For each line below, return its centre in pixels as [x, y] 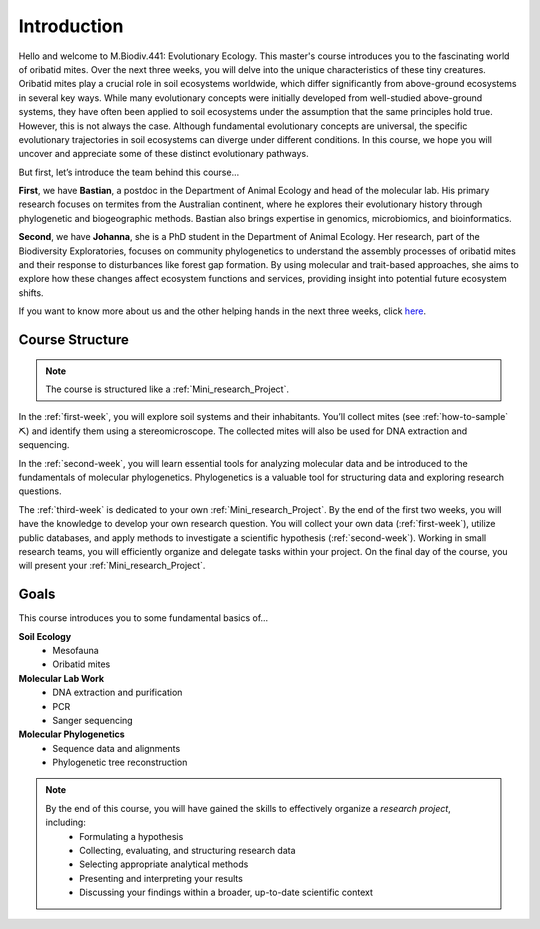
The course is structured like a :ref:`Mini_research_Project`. [167, 389]
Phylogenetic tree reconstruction [120, 762]
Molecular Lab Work [61, 678]
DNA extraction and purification [117, 692]
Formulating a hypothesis [131, 836]
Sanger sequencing [93, 720]
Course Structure [74, 339]
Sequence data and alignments [116, 748]
